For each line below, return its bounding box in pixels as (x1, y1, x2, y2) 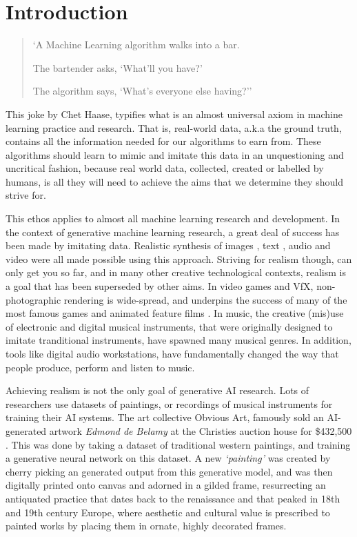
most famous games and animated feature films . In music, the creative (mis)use (6, 306, 344, 320)
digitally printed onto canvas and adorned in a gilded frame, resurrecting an (6, 478, 326, 492)
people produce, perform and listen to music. (6, 360, 195, 374)
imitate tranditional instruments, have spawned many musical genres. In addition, (6, 333, 351, 347)
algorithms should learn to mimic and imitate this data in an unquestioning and (6, 147, 344, 162)
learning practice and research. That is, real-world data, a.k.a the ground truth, (6, 120, 342, 135)
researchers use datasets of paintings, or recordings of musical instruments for (6, 396, 333, 411)
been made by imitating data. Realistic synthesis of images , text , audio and (6, 238, 331, 253)
